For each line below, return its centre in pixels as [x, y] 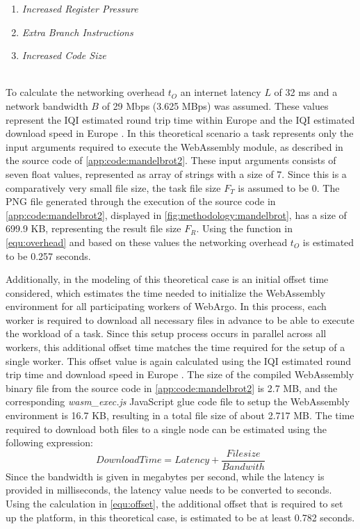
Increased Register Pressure [80, 8]
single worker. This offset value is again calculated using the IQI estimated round [179, 360]
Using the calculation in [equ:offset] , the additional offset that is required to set [174, 504]
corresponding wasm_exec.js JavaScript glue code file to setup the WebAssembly [178, 401]
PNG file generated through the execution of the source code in [141, 201]
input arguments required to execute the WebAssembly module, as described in [174, 146]
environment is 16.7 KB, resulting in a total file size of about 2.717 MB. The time [180, 415]
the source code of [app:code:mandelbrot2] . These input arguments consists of [171, 160]
